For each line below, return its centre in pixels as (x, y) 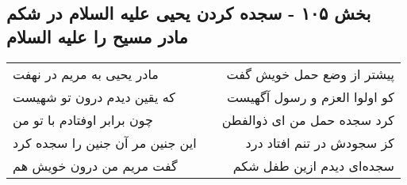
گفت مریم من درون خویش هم (95, 165)
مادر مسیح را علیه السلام (97, 36)
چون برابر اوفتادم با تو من (83, 119)
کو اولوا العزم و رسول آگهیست (310, 96)
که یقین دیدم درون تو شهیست (94, 96)
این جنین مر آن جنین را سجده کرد (105, 142)
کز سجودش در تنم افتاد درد (320, 142)
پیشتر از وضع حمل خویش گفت (310, 74)
